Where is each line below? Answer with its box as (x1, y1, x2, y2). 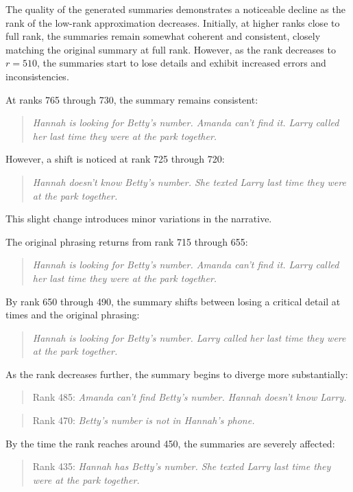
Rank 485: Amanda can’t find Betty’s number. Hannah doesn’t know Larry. (32, 390, 347, 404)
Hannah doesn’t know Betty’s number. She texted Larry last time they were (32, 174, 346, 189)
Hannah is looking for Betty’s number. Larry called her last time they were (32, 330, 346, 344)
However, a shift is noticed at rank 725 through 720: (5, 152, 225, 166)
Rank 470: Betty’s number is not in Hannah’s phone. (32, 413, 255, 427)
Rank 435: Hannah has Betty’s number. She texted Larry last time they (32, 459, 331, 473)
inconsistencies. (5, 69, 69, 83)
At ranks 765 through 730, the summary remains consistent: (5, 92, 258, 106)
